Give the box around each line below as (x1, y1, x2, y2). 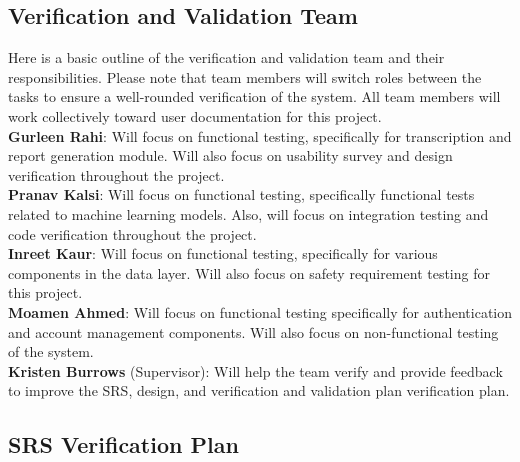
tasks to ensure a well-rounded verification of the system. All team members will (8, 86, 501, 107)
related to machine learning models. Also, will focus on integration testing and (8, 203, 489, 224)
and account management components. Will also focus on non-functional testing (8, 321, 499, 342)
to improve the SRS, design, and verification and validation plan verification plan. (8, 380, 510, 401)
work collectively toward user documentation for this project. (8, 105, 382, 126)
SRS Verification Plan (8, 429, 239, 460)
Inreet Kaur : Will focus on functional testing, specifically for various (8, 243, 438, 264)
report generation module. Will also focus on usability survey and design (8, 145, 453, 166)
